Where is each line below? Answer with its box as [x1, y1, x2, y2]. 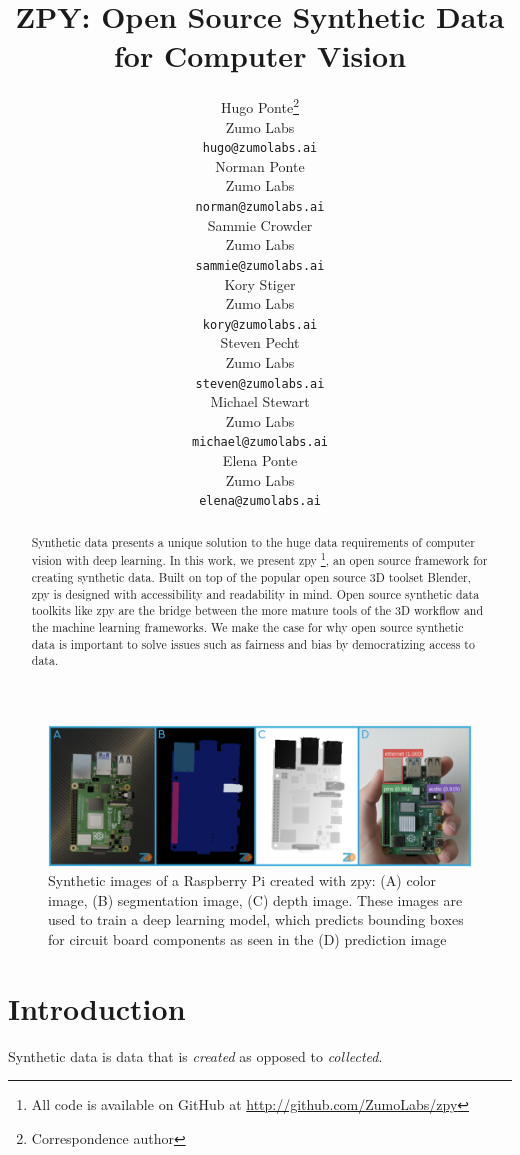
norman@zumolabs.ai [195, 200, 325, 214]
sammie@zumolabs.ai [195, 258, 325, 273]
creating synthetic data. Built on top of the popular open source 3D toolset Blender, [31, 568, 471, 585]
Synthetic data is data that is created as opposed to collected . [8, 1045, 383, 1066]
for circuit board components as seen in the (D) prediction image [48, 928, 447, 949]
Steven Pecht [220, 332, 300, 353]
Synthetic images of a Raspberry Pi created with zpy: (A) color [48, 870, 437, 891]
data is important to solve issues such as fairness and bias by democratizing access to [31, 635, 475, 652]
